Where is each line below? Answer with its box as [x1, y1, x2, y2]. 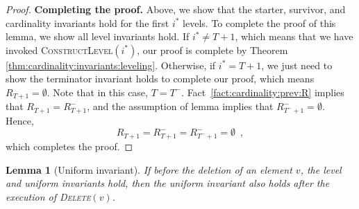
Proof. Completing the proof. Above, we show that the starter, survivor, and [6, 2, 346, 16]
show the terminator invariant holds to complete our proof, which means [6, 71, 315, 86]
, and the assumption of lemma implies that [87, 99, 274, 113]
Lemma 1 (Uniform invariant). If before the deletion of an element [6, 162, 292, 176]
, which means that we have [235, 29, 353, 44]
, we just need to [261, 57, 333, 72]
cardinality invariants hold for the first [6, 15, 169, 30]
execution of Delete [6, 189, 91, 203]
